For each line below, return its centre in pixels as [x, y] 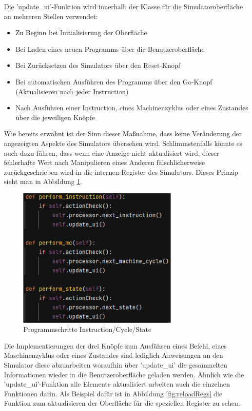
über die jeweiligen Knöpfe [55, 117]
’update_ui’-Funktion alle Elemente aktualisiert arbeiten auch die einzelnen [117, 384]
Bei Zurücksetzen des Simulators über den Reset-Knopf [98, 65]
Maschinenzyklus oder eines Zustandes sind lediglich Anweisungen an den [114, 355]
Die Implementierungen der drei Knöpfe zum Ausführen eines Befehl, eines [115, 345]
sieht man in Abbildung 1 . [43, 181]
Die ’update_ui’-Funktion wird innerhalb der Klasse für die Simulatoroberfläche [124, 6]
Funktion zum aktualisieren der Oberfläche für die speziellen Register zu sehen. [122, 403]
